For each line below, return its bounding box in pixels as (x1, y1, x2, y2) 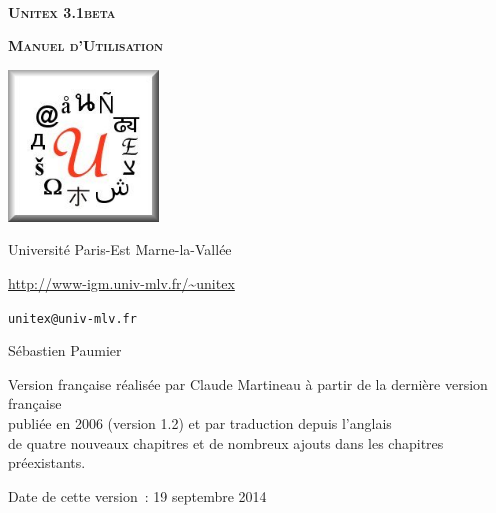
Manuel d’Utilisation (8, 35, 164, 56)
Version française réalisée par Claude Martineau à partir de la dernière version (8, 373, 488, 394)
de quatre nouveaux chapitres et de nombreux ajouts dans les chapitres (8, 432, 444, 453)
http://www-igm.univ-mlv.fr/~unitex (8, 272, 235, 293)
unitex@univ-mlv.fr (8, 311, 137, 326)
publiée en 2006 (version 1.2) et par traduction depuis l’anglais (8, 412, 392, 433)
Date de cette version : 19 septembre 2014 (8, 485, 267, 506)
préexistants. (8, 452, 86, 473)
